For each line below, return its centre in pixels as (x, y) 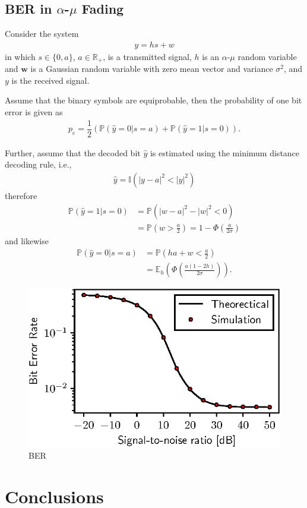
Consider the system (42, 34)
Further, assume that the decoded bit (73, 152)
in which (20, 56)
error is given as (34, 112)
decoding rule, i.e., (38, 164)
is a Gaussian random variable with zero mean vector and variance (152, 69)
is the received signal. (50, 80)
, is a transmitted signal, (147, 56)
